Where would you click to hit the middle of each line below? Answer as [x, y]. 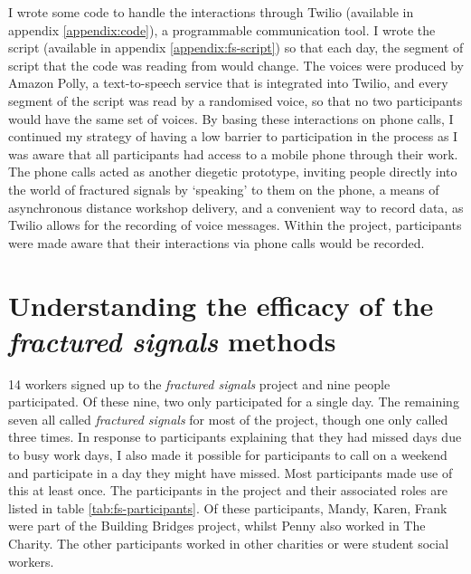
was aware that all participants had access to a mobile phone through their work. [233, 153]
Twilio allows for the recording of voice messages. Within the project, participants [235, 225]
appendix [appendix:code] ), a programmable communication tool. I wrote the [222, 29]
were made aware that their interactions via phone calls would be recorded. [217, 242]
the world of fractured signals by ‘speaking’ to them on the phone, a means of [224, 189]
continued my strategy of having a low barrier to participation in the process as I [233, 136]
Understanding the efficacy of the [221, 305]
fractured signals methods [172, 340]
